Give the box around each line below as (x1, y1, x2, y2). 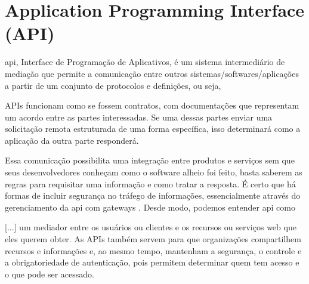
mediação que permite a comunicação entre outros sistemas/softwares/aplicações (5, 67, 299, 79)
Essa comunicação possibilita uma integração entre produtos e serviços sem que (5, 154, 295, 166)
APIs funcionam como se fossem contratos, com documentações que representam (5, 99, 299, 112)
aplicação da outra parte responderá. (5, 134, 139, 146)
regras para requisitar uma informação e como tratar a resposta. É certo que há (5, 177, 296, 190)
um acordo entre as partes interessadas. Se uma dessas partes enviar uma (5, 110, 273, 123)
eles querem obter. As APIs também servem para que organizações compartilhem (5, 233, 301, 245)
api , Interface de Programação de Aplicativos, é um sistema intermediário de (5, 55, 285, 68)
